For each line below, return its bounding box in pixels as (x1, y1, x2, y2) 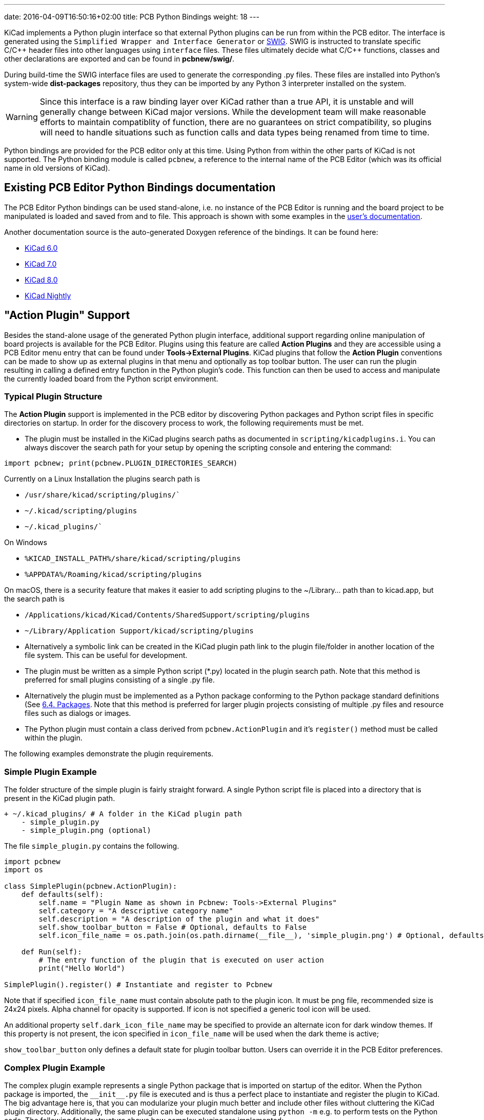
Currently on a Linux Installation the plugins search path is (4, 474, 200, 484)
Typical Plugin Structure (4, 391, 103, 402)
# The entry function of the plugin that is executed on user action (38, 956, 324, 965)
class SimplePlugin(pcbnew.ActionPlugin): (4, 882, 177, 891)
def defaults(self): (21, 890, 104, 899)
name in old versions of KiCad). (4, 164, 110, 172)
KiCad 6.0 (25, 243, 58, 252)
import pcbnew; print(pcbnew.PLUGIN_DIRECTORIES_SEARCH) (4, 459, 238, 468)
